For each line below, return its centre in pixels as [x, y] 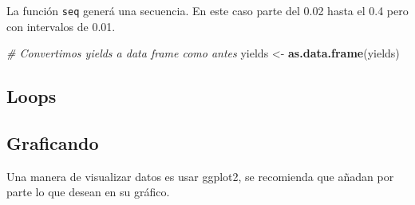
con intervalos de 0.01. [61, 26]
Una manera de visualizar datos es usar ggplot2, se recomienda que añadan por [200, 176]
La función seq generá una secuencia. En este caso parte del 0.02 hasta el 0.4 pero [207, 10]
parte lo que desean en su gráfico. [88, 192]
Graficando [53, 143]
